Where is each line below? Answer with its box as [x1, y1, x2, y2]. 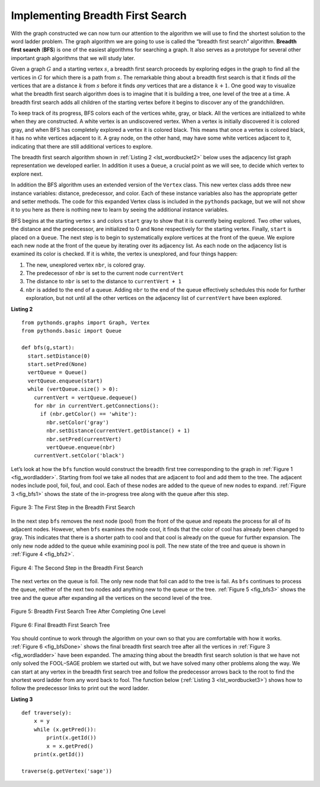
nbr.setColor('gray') [46, 419, 110, 426]
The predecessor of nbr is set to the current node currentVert [25, 270, 184, 277]
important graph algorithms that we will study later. [11, 54, 136, 62]
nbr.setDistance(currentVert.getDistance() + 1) [46, 428, 191, 434]
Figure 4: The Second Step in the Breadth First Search [11, 564, 143, 571]
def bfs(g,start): [21, 344, 75, 351]
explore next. [11, 170, 43, 178]
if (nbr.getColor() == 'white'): [40, 410, 137, 418]
